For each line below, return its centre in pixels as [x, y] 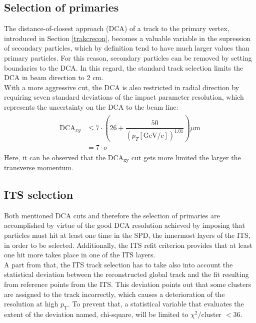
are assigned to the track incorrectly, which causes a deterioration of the [114, 294]
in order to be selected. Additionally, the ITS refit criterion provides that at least [128, 245]
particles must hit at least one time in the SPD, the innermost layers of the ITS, [127, 235]
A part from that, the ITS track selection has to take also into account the [118, 264]
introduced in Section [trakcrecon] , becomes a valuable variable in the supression [127, 38]
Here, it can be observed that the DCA [64, 157]
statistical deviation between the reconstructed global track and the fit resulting [126, 274]
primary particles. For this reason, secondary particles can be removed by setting [128, 57]
